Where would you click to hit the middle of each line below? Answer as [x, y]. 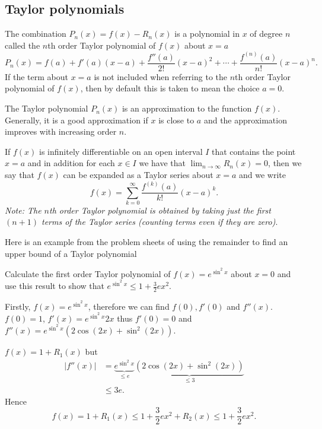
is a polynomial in [207, 34]
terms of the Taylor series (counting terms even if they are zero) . [160, 222]
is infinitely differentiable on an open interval [121, 151]
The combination [36, 34]
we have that [162, 163]
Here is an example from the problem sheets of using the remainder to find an [146, 242]
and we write [263, 175]
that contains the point [254, 151]
